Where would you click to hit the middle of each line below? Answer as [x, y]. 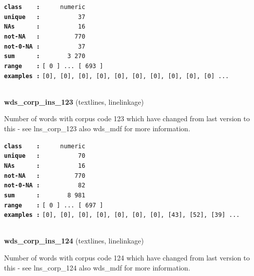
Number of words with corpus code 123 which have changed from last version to [127, 118]
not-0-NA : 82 [45, 186]
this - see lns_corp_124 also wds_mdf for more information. [97, 267]
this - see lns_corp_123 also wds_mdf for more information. [97, 128]
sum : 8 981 [45, 195]
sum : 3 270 [45, 56]
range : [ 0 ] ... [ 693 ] [54, 66]
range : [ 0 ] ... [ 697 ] [54, 205]
